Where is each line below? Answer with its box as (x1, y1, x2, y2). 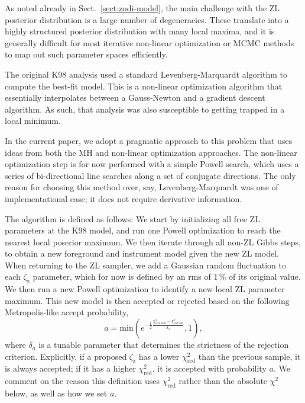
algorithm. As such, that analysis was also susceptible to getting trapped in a (5, 103, 285, 115)
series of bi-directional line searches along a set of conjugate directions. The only (5, 169, 296, 181)
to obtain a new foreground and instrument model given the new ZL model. (5, 247, 279, 260)
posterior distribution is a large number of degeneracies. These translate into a (5, 13, 289, 25)
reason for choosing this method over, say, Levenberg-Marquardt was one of (5, 181, 278, 193)
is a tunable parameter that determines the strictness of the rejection (38, 338, 289, 351)
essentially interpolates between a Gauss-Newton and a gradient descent (5, 91, 265, 104)
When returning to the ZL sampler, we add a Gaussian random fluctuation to (5, 258, 286, 271)
